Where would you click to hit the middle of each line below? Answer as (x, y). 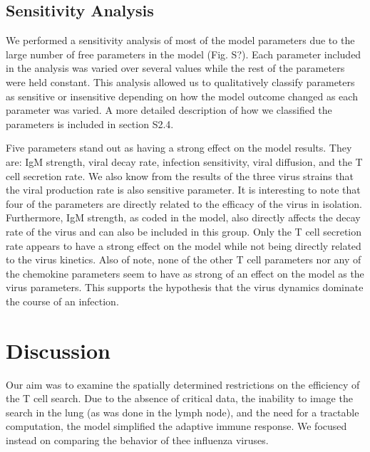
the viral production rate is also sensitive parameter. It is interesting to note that (183, 190)
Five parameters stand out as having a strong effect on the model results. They (179, 148)
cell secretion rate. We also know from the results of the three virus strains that (180, 175)
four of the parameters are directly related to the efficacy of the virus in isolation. (184, 203)
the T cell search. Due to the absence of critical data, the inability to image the (179, 398)
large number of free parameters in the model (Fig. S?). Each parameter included (184, 54)
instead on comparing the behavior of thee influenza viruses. (137, 440)
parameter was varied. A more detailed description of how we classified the (169, 110)
